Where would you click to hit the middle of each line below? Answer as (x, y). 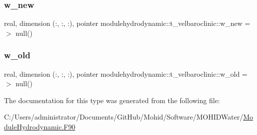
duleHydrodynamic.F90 (40, 127)
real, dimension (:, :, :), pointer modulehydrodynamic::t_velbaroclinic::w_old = (126, 73)
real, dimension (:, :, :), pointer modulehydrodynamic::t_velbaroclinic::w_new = (127, 23)
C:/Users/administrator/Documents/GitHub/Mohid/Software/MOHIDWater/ (124, 117)
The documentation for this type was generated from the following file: (112, 100)
